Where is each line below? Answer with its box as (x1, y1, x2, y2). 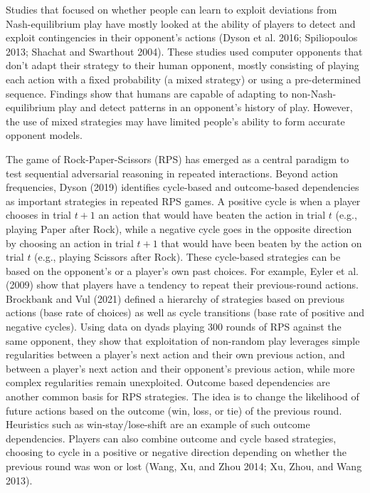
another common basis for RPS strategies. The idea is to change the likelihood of (6, 389, 359, 404)
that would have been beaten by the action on (161, 235, 362, 250)
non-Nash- (291, 85, 337, 100)
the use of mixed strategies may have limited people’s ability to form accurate (6, 113, 345, 128)
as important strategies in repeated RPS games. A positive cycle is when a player (6, 193, 361, 208)
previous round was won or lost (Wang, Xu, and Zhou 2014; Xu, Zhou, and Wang (6, 459, 362, 473)
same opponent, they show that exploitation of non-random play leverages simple (6, 333, 360, 348)
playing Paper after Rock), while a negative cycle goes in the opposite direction (6, 221, 352, 236)
